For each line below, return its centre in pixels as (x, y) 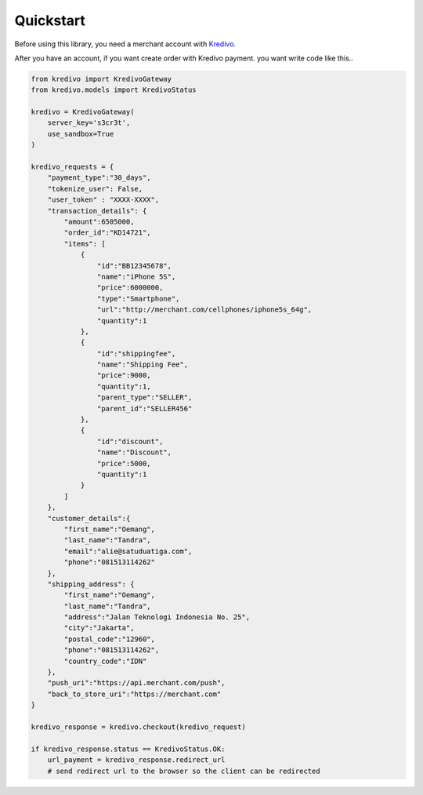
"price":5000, (124, 463)
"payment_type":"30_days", (99, 178)
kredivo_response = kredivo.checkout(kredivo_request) (138, 727)
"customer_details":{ (89, 518)
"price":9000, (124, 376)
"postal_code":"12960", (110, 639)
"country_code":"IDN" (105, 661)
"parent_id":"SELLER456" (145, 408)
